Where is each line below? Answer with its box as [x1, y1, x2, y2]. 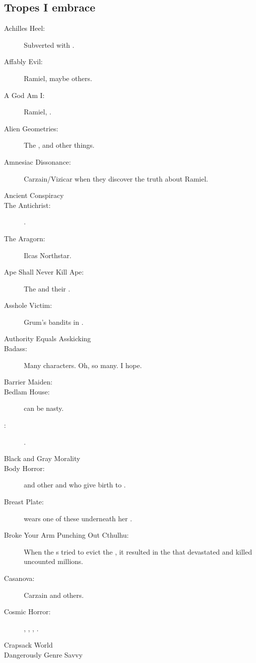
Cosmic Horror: [4, 606, 51, 617]
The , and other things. [24, 140, 95, 150]
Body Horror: [4, 463, 45, 473]
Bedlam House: [4, 386, 50, 396]
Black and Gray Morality [4, 453, 80, 464]
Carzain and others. [24, 589, 84, 600]
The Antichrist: [4, 199, 51, 210]
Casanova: [4, 572, 35, 583]
